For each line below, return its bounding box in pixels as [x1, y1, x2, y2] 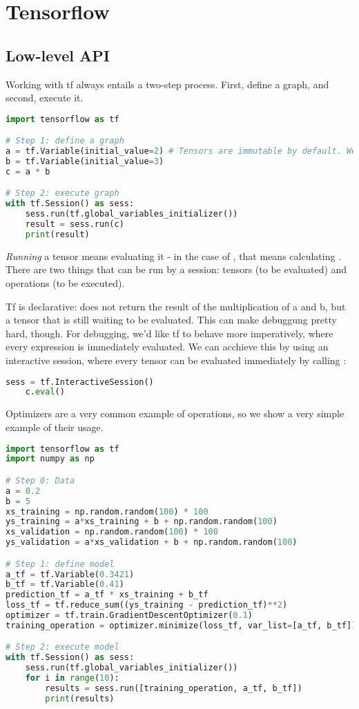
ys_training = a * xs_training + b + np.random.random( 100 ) [6, 517, 278, 527]
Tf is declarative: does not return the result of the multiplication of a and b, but [6, 299, 346, 313]
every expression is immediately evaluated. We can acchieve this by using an [6, 339, 329, 354]
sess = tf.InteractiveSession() [6, 377, 154, 387]
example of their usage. [6, 419, 104, 434]
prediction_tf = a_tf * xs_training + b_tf [6, 590, 208, 600]
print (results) [45, 693, 115, 703]
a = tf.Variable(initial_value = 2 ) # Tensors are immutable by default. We [6, 146, 357, 157]
